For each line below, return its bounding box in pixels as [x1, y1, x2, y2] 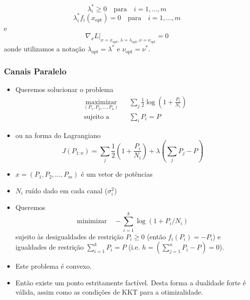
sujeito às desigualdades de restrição [15, 231, 124, 241]
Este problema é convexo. [15, 261, 92, 271]
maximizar [85, 98, 117, 106]
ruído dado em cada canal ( [25, 185, 107, 195]
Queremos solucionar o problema [15, 84, 113, 94]
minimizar [77, 218, 107, 225]
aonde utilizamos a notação [4, 44, 85, 54]
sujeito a [84, 114, 109, 121]
